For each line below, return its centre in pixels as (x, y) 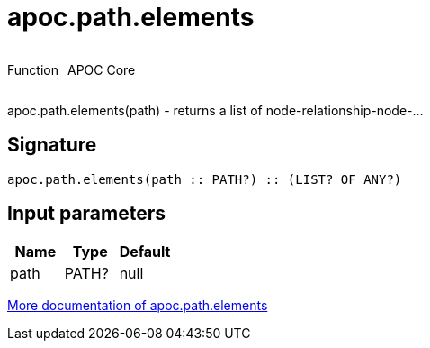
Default (145, 252)
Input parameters (87, 214)
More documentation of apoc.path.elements (138, 306)
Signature (52, 145)
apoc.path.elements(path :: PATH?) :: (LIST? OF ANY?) (205, 179)
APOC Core (101, 69)
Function (33, 69)
